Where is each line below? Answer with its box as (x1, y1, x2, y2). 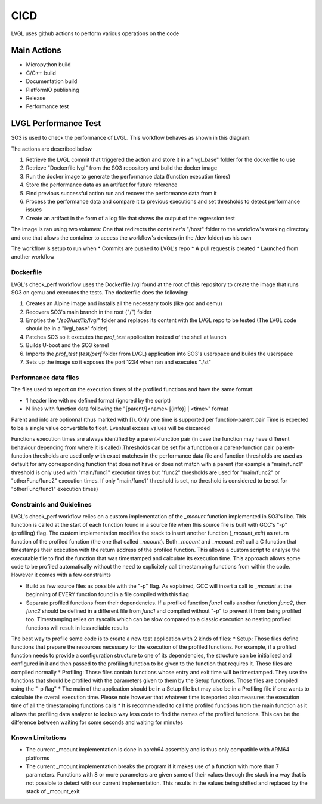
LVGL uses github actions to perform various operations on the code (11, 30, 179, 37)
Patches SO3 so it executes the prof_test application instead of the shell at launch (26, 333, 227, 340)
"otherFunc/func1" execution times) (11, 486, 98, 493)
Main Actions (11, 45, 62, 56)
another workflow (11, 253, 55, 260)
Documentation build (26, 78, 78, 85)
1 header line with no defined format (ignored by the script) (26, 397, 171, 404)
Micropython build (26, 61, 71, 68)
